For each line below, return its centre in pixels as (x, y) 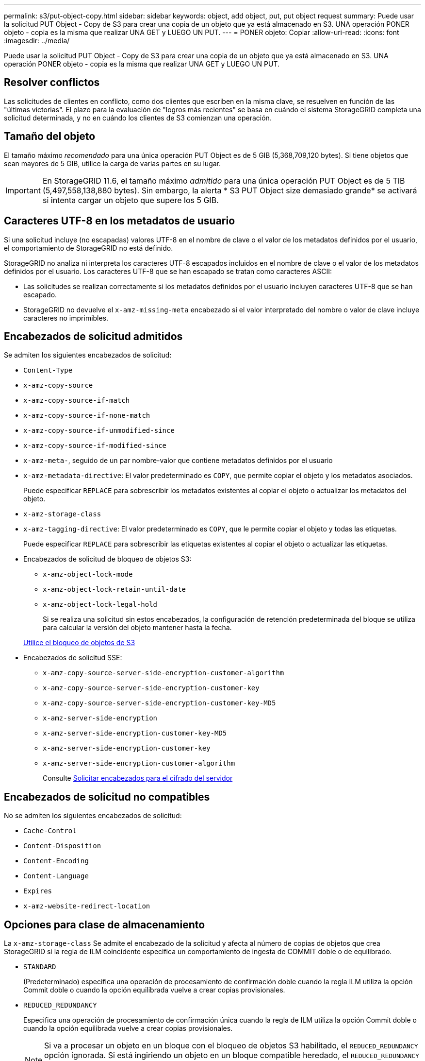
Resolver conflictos (52, 83)
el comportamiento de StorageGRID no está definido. (89, 248)
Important (23, 190)
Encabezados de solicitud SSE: (73, 658)
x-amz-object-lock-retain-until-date (114, 590)
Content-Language (56, 876)
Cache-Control (50, 831)
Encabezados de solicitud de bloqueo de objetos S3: (107, 559)
